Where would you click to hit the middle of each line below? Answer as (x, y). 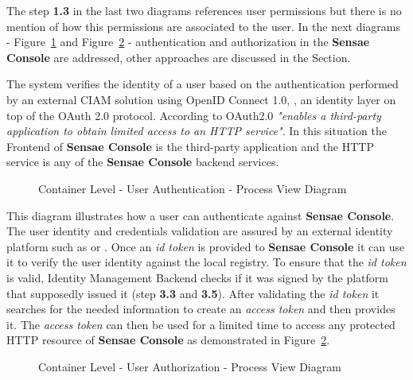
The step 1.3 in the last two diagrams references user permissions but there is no (204, 10)
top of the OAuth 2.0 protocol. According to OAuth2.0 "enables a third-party (194, 115)
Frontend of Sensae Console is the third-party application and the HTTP (190, 146)
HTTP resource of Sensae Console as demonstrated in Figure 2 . (168, 340)
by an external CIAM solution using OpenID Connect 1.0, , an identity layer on (201, 99)
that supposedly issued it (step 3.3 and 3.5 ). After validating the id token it (193, 293)
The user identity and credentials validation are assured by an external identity (200, 231)
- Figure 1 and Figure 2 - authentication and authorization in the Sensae (188, 42)
